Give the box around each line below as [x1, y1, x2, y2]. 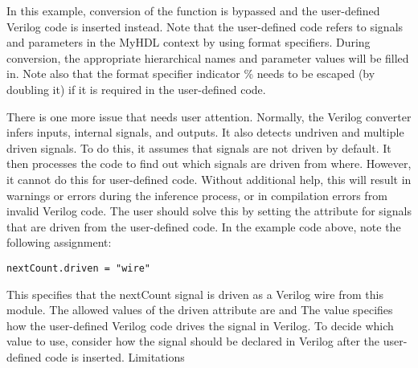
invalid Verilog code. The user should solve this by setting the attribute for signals [6, 202, 412, 219]
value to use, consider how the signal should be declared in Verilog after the [6, 333, 380, 350]
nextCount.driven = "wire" [6, 262, 150, 274]
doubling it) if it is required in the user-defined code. [6, 80, 266, 97]
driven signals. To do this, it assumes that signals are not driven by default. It [6, 139, 391, 156]
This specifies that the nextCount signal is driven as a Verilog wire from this [6, 285, 383, 302]
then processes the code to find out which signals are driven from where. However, [6, 155, 412, 172]
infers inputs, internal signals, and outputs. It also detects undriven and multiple [6, 124, 404, 141]
